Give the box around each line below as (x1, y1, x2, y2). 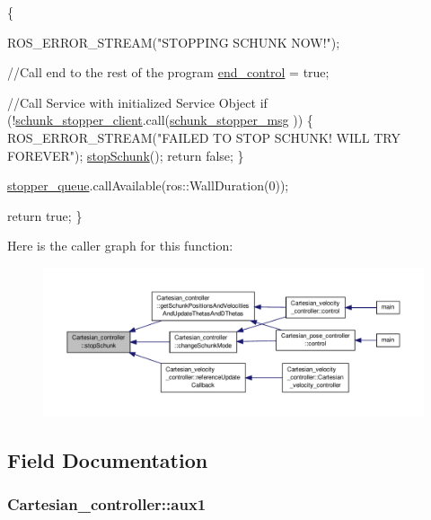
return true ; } (7, 206, 83, 225)
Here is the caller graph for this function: (7, 236, 233, 255)
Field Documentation (7, 445, 208, 473)
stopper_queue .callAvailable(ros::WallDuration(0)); (7, 176, 289, 195)
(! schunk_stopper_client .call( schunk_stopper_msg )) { (7, 110, 313, 129)
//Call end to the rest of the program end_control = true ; (7, 63, 330, 82)
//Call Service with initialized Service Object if (7, 93, 268, 111)
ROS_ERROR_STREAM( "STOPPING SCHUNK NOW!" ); (7, 32, 340, 51)
